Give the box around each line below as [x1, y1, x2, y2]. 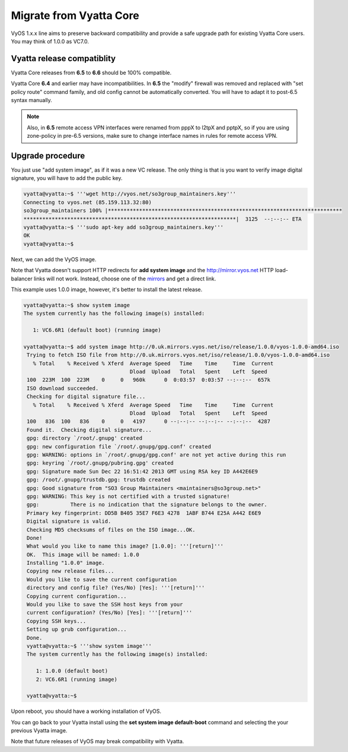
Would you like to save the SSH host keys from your [27, 601, 183, 608]
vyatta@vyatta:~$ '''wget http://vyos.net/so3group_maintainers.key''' [23, 191, 237, 197]
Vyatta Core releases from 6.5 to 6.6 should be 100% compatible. [11, 69, 172, 76]
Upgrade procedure [11, 151, 85, 160]
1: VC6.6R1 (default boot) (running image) [33, 327, 161, 334]
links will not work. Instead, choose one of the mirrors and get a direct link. [33, 275, 216, 282]
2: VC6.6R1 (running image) [36, 676, 118, 683]
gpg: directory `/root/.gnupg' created [27, 435, 142, 442]
